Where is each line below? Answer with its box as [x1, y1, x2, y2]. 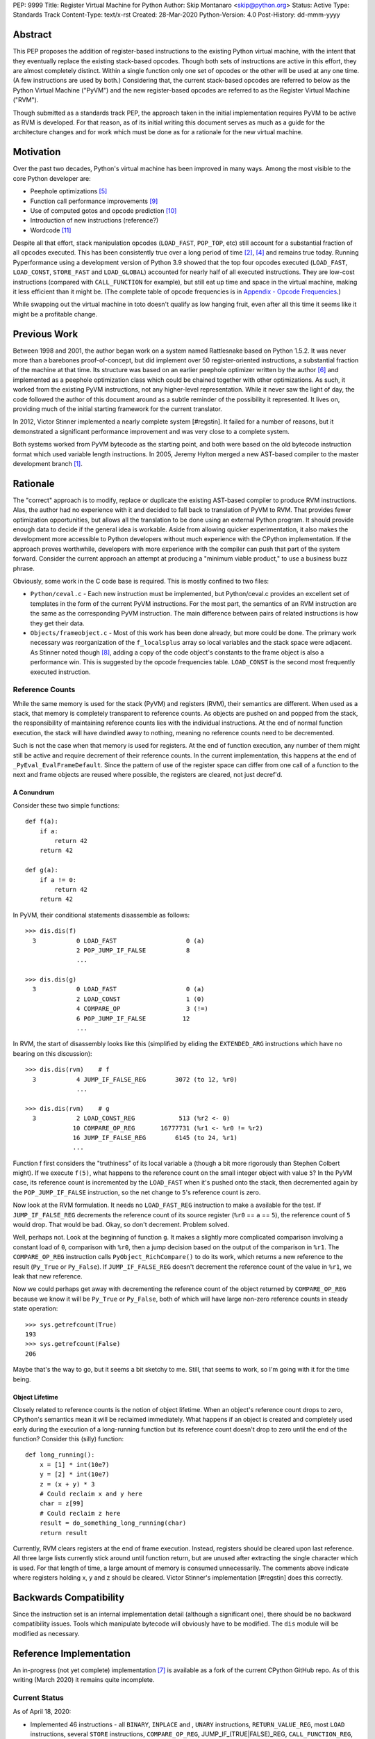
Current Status [12, 1692, 64, 1702]
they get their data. [30, 619, 85, 627]
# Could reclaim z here [39, 1509, 121, 1517]
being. [12, 1375, 31, 1384]
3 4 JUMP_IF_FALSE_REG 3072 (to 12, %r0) [32, 1075, 237, 1083]
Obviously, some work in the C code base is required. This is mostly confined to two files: [12, 577, 269, 586]
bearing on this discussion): [12, 1049, 93, 1057]
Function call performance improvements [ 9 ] [30, 197, 158, 205]
